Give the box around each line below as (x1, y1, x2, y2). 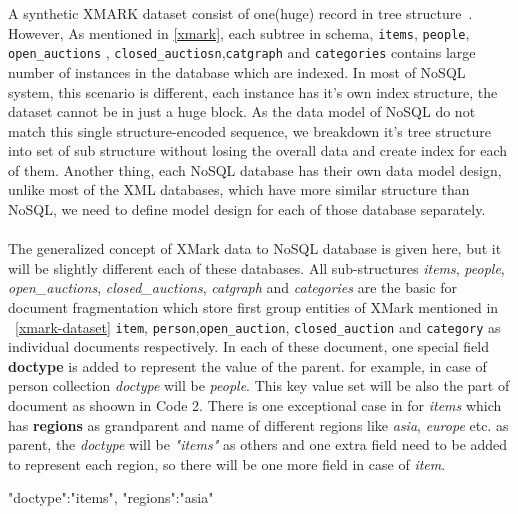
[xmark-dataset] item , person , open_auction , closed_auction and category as (15, 316, 501, 337)
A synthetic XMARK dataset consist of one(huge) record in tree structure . (8, 3, 473, 23)
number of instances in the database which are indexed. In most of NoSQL (8, 61, 466, 82)
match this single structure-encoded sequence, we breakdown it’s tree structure (8, 120, 491, 141)
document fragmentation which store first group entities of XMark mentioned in (8, 297, 499, 318)
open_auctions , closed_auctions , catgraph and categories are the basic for (8, 277, 457, 298)
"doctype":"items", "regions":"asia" (8, 487, 214, 508)
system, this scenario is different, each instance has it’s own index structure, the (8, 81, 498, 102)
